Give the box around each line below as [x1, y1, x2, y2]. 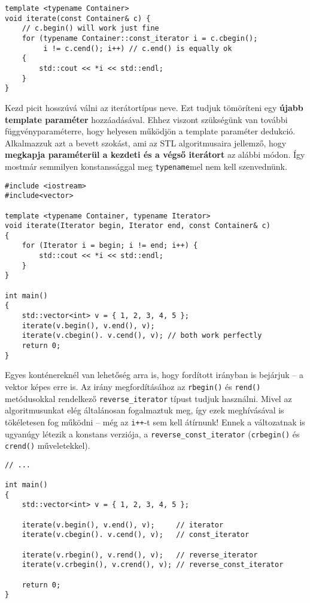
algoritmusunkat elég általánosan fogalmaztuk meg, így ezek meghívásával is [5, 404, 284, 416]
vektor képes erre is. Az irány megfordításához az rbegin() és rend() [5, 380, 261, 392]
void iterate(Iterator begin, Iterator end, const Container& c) [5, 221, 271, 230]
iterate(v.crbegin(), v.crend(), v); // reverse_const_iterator [22, 560, 284, 569]
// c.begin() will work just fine [22, 24, 159, 33]
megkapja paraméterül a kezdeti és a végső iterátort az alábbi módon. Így [5, 148, 305, 161]
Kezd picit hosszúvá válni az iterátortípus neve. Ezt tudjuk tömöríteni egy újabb [5, 101, 303, 113]
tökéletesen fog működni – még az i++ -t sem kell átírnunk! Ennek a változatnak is [5, 415, 305, 428]
